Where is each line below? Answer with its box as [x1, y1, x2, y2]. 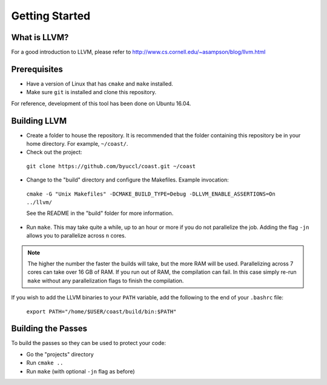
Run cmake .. [26, 359, 64, 367]
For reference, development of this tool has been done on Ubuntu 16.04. [11, 100, 191, 107]
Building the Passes [11, 324, 88, 334]
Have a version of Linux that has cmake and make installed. [26, 80, 174, 87]
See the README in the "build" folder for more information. [26, 210, 174, 217]
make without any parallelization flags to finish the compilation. [27, 277, 184, 284]
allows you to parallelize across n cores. [26, 232, 127, 239]
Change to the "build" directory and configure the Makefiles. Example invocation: [26, 176, 230, 183]
